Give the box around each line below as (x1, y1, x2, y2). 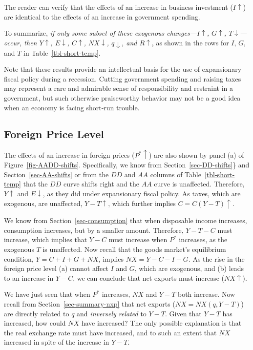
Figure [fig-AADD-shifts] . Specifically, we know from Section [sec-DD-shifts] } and (4, 160, 250, 170)
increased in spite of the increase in (4, 337, 109, 347)
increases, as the (179, 234, 228, 245)
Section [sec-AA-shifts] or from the (4, 169, 109, 179)
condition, (4, 253, 34, 264)
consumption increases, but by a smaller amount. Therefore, (4, 225, 184, 235)
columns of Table (150, 169, 201, 179)
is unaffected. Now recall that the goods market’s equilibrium (42, 244, 226, 254)
